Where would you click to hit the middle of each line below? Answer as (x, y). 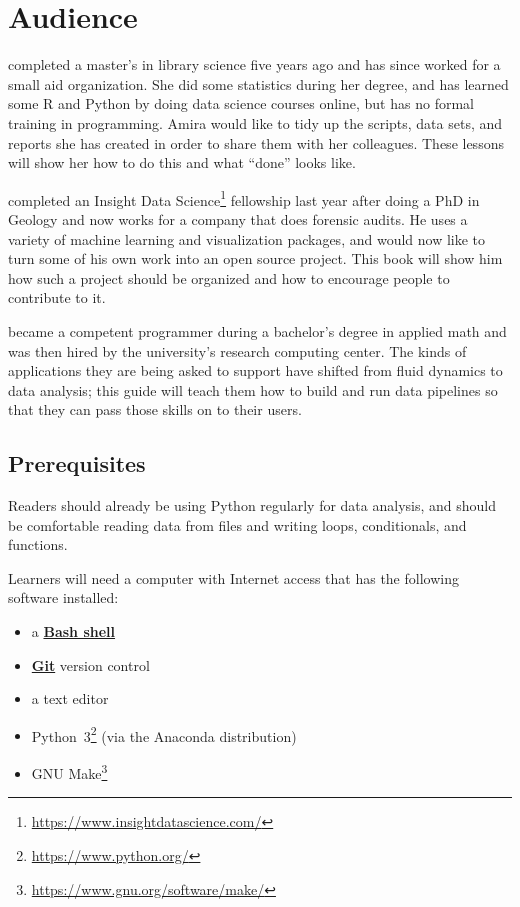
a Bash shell (73, 631)
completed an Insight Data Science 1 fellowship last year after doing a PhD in (244, 198)
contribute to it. (57, 297)
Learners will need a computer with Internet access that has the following (233, 577)
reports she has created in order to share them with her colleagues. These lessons (256, 142)
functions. (38, 544)
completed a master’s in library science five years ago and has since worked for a (254, 64)
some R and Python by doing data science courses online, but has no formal (241, 103)
